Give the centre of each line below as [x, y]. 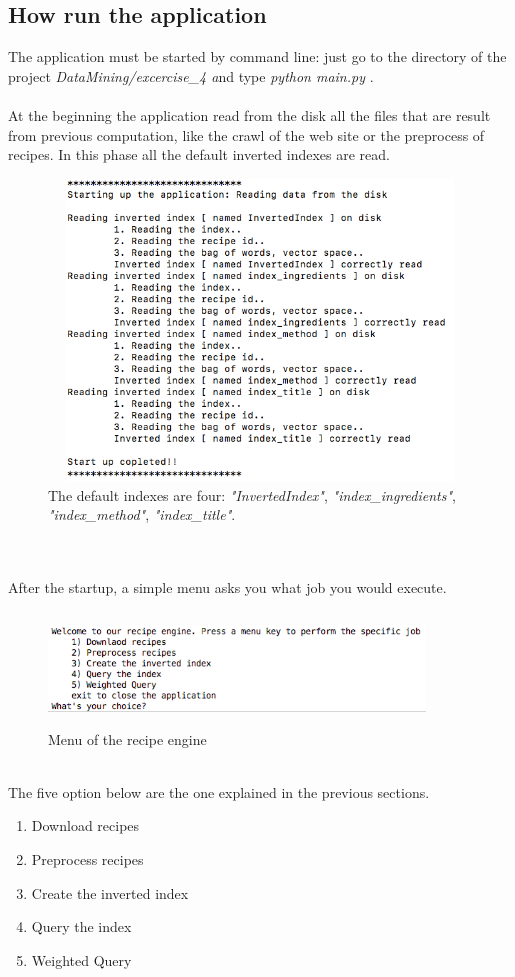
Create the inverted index [110, 892]
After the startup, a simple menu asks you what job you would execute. [227, 587]
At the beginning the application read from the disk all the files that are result [249, 114]
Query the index [81, 926]
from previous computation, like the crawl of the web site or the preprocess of [246, 134]
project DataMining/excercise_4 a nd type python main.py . [191, 75]
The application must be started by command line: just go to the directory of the [257, 56]
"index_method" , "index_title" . [142, 514]
